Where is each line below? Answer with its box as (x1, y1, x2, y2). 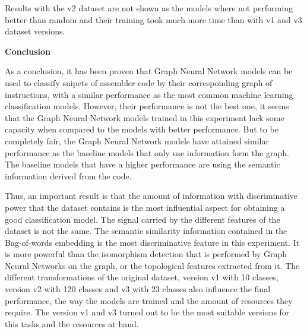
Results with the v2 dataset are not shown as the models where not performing (5, 2, 293, 14)
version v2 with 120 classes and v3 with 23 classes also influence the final (5, 283, 271, 295)
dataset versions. (5, 25, 65, 37)
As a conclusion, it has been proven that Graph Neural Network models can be (5, 65, 293, 77)
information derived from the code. (5, 169, 132, 182)
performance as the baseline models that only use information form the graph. (5, 146, 289, 159)
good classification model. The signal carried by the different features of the (5, 213, 280, 225)
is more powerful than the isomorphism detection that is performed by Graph (5, 248, 287, 260)
